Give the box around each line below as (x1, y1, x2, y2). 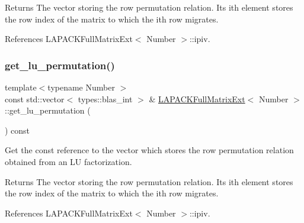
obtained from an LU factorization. (5, 155, 132, 167)
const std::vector (5, 92, 65, 105)
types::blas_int (78, 92, 133, 105)
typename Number (47, 81, 115, 93)
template (5, 81, 37, 93)
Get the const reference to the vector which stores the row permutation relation (5, 144, 294, 156)
